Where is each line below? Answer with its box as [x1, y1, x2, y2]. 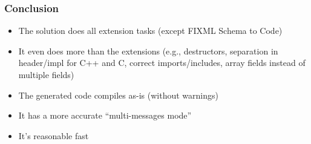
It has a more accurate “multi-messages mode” [18, 109, 192, 122]
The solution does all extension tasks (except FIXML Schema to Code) [18, 24, 283, 37]
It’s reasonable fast [18, 129, 89, 142]
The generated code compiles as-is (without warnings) [18, 88, 218, 101]
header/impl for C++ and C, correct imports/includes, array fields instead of [18, 56, 306, 69]
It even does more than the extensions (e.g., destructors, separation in [18, 44, 278, 57]
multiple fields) [18, 68, 74, 80]
